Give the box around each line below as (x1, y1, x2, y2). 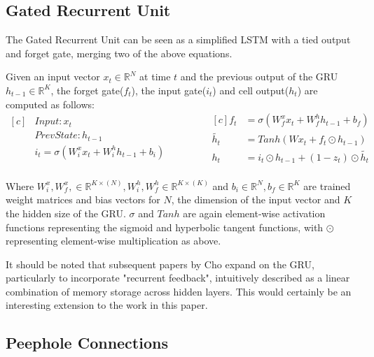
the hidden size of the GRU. (6, 205, 126, 220)
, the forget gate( (50, 82, 124, 97)
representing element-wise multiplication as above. (6, 233, 221, 248)
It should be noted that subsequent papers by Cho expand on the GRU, (6, 256, 314, 271)
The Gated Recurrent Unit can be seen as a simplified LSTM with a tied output (6, 32, 351, 47)
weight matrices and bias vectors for (6, 192, 160, 207)
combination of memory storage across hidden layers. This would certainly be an (6, 284, 352, 298)
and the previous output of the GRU (180, 69, 338, 84)
